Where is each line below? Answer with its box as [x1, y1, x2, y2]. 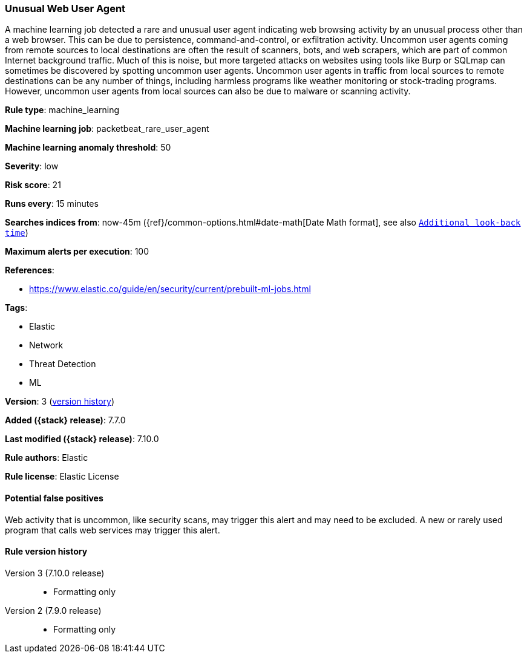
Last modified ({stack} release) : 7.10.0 [5, 434, 159, 445]
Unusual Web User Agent [5, 2, 126, 15]
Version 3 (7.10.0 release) [5, 567, 105, 578]
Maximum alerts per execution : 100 [5, 246, 149, 257]
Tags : [5, 302, 28, 313]
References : [5, 265, 54, 276]
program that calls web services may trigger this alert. [5, 524, 220, 535]
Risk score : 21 [5, 180, 61, 191]
